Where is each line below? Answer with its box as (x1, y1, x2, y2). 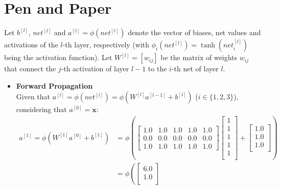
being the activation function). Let (4, 52, 112, 63)
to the (148, 63, 167, 74)
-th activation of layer (61, 63, 129, 74)
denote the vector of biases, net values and (128, 27, 261, 38)
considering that (16, 104, 67, 115)
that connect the (4, 63, 56, 74)
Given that (16, 91, 51, 102)
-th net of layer (171, 63, 219, 74)
